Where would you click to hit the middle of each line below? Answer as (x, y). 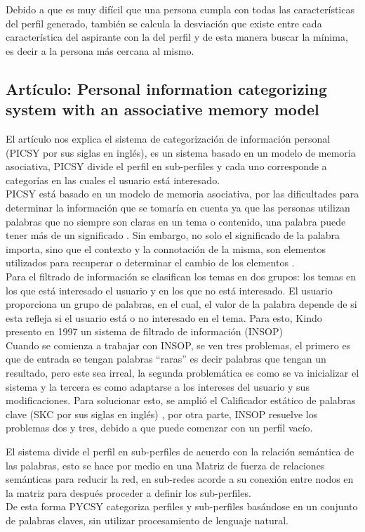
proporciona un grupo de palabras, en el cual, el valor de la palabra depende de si (181, 304)
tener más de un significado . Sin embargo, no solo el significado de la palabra (173, 235)
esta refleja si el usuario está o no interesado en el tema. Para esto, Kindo (164, 317)
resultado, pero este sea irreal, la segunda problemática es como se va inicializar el (182, 373)
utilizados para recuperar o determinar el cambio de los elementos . (150, 262)
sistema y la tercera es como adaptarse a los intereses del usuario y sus (158, 386)
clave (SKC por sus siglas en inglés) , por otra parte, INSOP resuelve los (162, 414)
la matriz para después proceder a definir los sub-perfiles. (128, 492)
